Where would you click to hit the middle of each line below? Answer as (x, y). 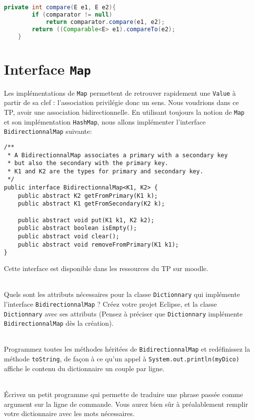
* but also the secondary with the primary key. (88, 163)
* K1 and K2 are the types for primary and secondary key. (106, 171)
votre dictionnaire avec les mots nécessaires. (69, 413)
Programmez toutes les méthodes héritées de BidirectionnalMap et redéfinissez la (127, 349)
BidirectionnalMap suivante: (48, 131)
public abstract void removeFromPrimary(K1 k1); (98, 244)
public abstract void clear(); (69, 237)
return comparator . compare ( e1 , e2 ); (105, 22)
